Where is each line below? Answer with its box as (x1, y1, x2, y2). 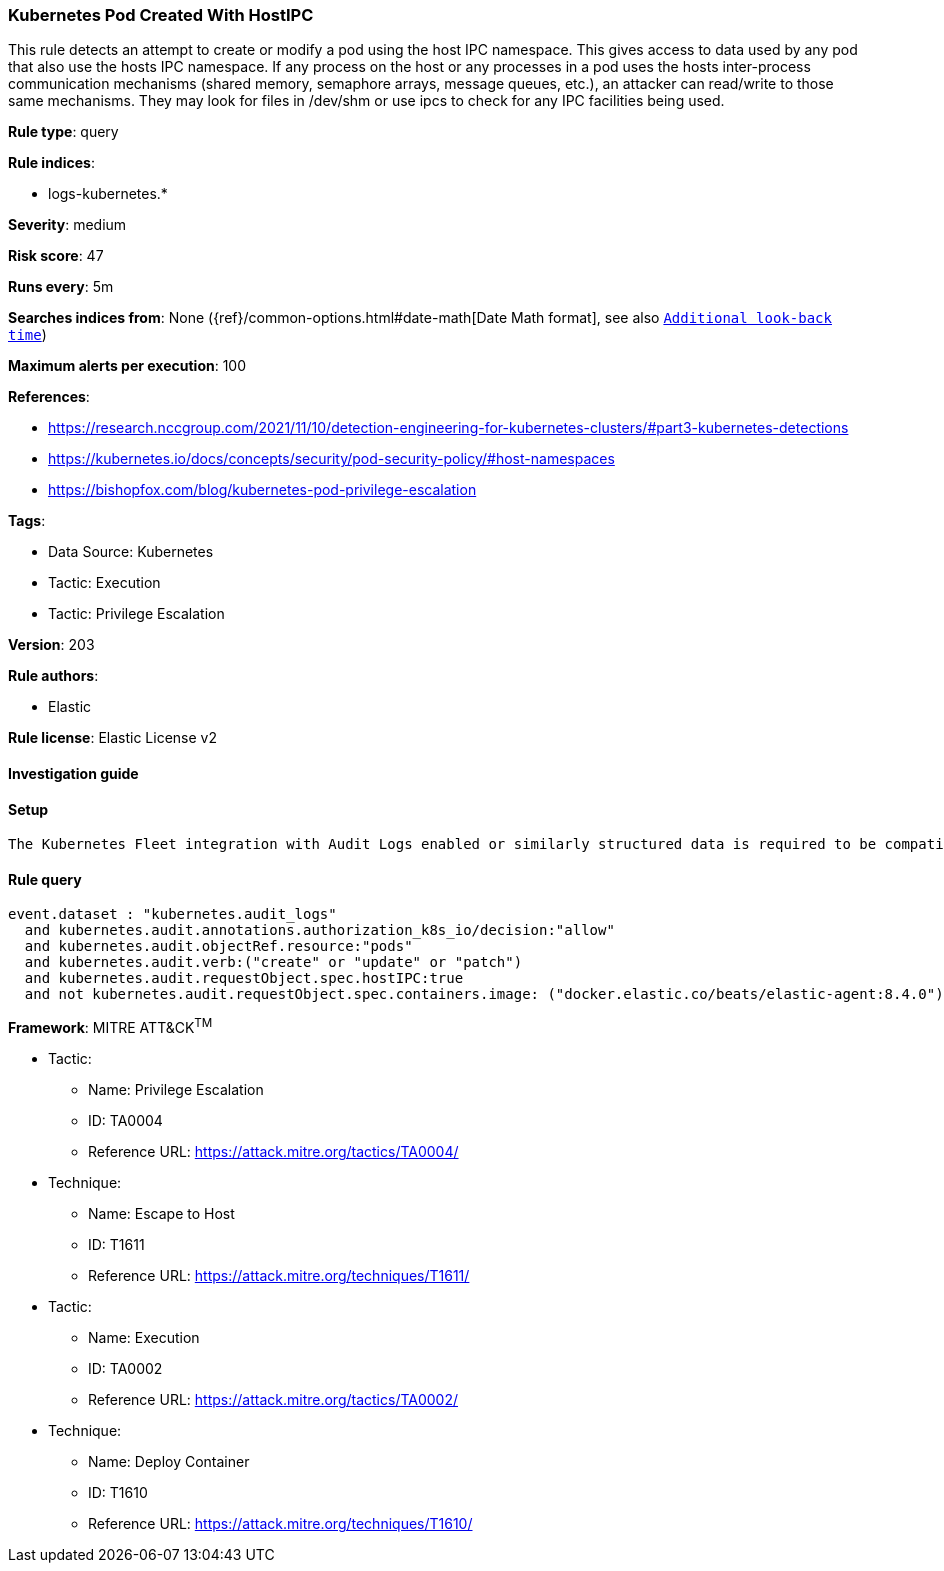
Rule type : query (8, 123, 119, 141)
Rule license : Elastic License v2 (8, 729, 217, 747)
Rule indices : (8, 154, 95, 172)
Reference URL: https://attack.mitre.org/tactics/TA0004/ (88, 1143, 459, 1161)
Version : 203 (8, 636, 95, 654)
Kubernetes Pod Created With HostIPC (8, 5, 314, 25)
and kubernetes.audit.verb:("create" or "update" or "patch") (24, 954, 523, 971)
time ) (8, 326, 47, 344)
